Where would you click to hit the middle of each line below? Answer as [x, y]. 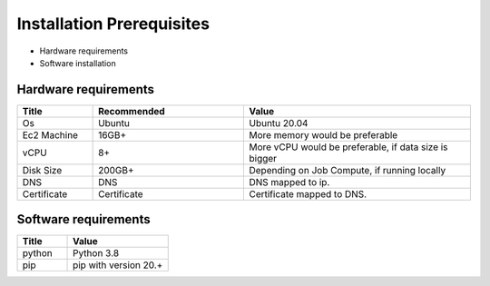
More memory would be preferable [323, 134]
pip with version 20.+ [118, 265]
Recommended [132, 111]
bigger [263, 158]
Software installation [78, 63]
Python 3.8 [96, 253]
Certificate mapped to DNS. [308, 193]
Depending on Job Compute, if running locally [348, 170]
